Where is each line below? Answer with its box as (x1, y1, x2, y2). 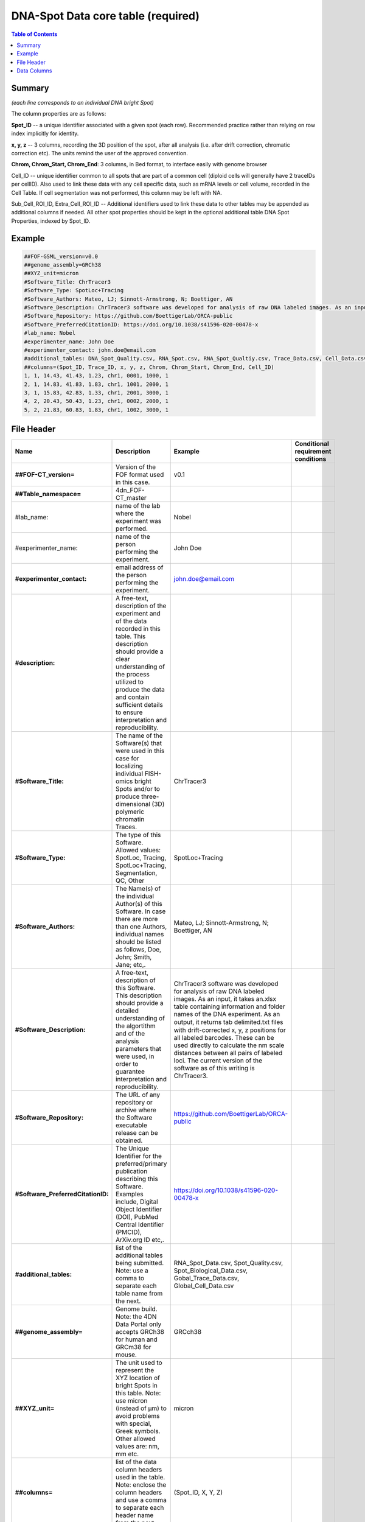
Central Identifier (116, 1221, 164, 1229)
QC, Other (116, 877, 145, 885)
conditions (294, 455, 327, 463)
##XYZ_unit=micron (24, 270, 79, 277)
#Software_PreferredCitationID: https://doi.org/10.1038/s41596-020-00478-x (24, 321, 259, 328)
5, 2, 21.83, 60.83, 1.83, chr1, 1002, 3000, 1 (24, 406, 169, 413)
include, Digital (116, 1198, 158, 1206)
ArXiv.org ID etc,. (116, 1236, 164, 1244)
